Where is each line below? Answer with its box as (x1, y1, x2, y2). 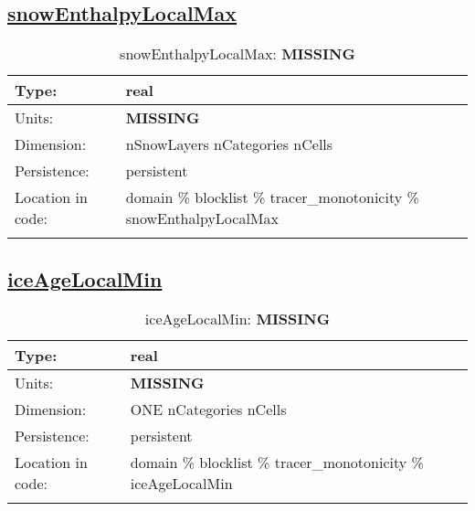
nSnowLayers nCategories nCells (125, 133, 333, 155)
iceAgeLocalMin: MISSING (144, 308, 331, 330)
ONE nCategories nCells (130, 399, 287, 421)
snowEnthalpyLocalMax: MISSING (120, 43, 355, 65)
